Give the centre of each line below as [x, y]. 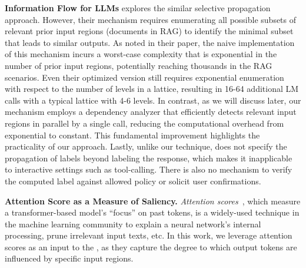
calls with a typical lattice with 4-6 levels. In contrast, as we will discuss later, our [153, 100]
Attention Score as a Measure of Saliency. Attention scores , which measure [153, 201]
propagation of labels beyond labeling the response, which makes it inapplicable [149, 158]
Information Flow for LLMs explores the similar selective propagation [138, 8]
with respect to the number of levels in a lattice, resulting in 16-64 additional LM [152, 89]
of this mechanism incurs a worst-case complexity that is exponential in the [141, 54]
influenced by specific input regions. [69, 258]
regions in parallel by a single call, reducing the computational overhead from [144, 123]
